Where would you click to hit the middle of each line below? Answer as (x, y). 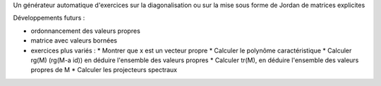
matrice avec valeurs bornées (74, 41)
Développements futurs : (49, 18)
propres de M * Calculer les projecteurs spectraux (104, 70)
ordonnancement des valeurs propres (85, 31)
